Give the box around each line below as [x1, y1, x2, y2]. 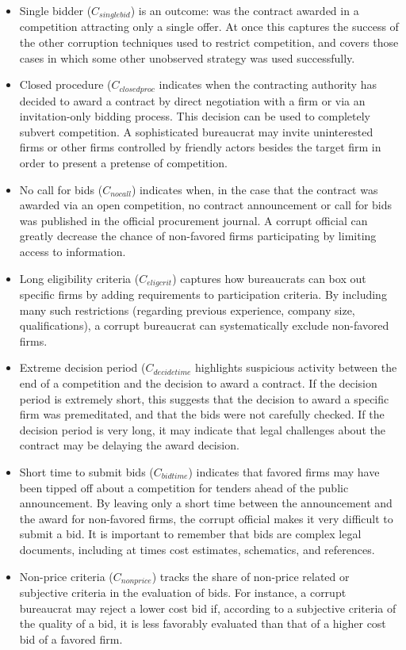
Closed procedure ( [19, 76, 112, 93]
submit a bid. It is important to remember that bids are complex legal [19, 526, 362, 542]
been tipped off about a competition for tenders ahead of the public [19, 479, 349, 495]
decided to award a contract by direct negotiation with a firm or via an [19, 92, 366, 109]
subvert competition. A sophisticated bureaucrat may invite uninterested [19, 123, 373, 140]
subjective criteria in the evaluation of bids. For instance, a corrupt [19, 584, 347, 601]
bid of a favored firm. [19, 630, 123, 647]
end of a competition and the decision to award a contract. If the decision [19, 375, 377, 392]
